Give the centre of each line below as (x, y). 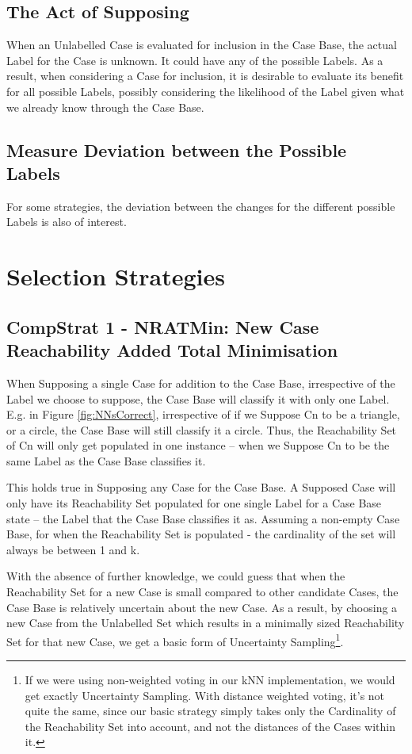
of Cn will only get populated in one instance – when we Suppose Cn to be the (198, 445)
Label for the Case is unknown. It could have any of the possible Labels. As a (195, 60)
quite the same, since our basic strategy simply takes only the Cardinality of (210, 711)
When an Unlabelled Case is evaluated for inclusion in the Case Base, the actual (202, 45)
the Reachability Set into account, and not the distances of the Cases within (210, 726)
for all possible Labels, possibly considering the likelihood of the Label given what (206, 91)
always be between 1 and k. (73, 549)
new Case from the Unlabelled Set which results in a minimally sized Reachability (206, 623)
